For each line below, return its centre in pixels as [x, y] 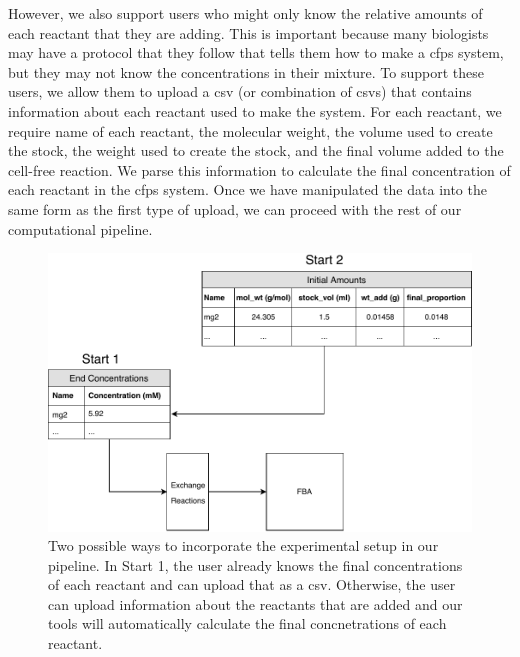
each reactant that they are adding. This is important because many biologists [248, 32]
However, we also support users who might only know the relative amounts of [245, 13]
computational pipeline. [80, 228]
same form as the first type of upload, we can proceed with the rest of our [235, 208]
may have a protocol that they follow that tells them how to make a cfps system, [256, 52]
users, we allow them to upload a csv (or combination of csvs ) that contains [240, 91]
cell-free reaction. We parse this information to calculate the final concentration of [259, 169]
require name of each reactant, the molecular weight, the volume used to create [250, 130]
